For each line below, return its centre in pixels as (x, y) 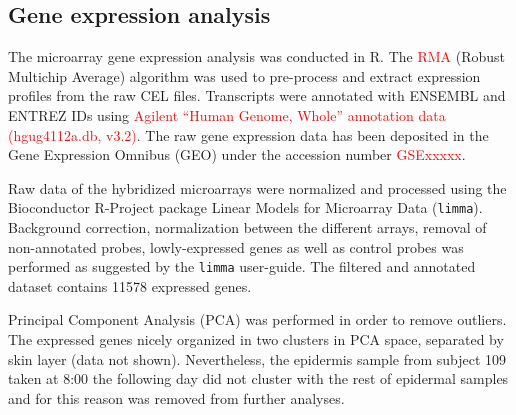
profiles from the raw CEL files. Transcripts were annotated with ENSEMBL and (257, 95)
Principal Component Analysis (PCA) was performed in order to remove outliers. (257, 319)
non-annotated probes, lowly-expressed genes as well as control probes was (236, 246)
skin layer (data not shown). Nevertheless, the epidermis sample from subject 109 (257, 358)
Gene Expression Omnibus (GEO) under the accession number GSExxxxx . (237, 154)
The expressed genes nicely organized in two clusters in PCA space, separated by (256, 339)
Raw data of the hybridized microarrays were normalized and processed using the (257, 187)
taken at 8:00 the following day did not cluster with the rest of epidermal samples (258, 378)
